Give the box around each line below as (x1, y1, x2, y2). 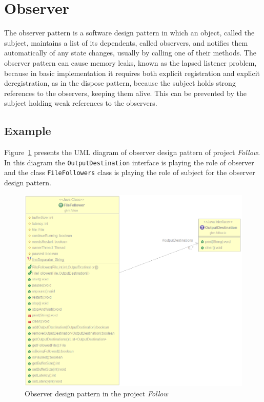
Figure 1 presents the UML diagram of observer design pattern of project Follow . (4, 147, 260, 158)
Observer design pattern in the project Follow (25, 388, 168, 398)
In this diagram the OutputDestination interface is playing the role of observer (4, 157, 254, 167)
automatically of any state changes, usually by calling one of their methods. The (4, 47, 256, 58)
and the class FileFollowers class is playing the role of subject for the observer (4, 167, 255, 178)
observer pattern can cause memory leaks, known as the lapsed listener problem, (4, 57, 257, 68)
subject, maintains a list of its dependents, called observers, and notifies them (4, 37, 248, 48)
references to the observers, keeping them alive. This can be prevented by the (4, 87, 247, 98)
